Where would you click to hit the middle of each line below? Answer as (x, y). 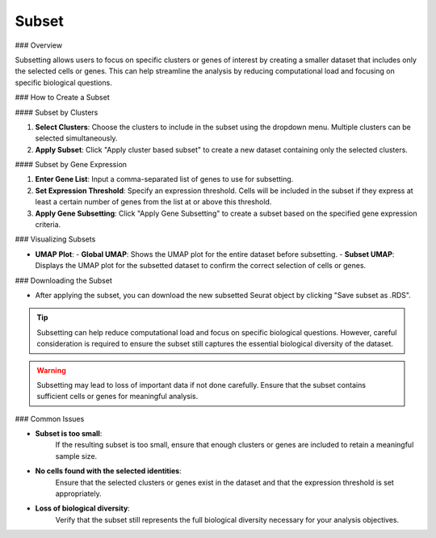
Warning (51, 370)
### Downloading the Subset (63, 280)
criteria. (48, 225)
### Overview (39, 45)
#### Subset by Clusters (57, 112)
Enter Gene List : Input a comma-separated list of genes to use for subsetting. (164, 179)
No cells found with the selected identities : (108, 471)
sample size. (76, 456)
